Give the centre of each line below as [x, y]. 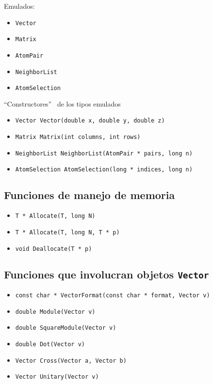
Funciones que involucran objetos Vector [106, 274]
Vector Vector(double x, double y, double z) [90, 121]
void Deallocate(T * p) [54, 249]
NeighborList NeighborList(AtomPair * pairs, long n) [104, 153]
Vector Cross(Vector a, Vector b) [71, 361]
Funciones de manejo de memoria [90, 195]
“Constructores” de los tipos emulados [62, 103]
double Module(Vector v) [55, 312]
